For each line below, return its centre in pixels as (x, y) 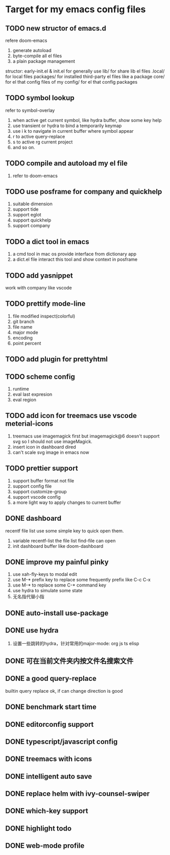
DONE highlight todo (39, 828)
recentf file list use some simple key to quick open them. (65, 531)
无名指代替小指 (28, 597)
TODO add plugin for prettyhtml (57, 359)
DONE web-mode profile (45, 846)
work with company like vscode (39, 288)
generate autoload (32, 50)
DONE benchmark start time (51, 707)
